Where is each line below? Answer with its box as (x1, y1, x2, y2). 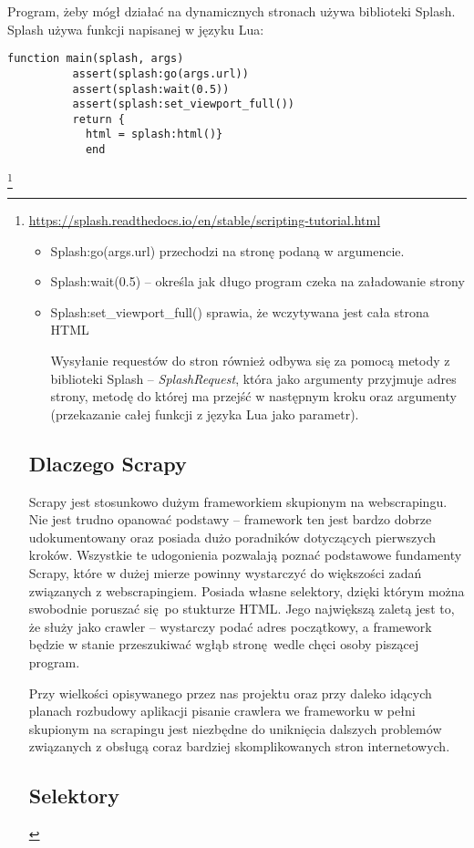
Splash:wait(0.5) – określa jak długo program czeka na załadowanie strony (50, 272, 465, 291)
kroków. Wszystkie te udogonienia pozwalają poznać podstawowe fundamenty (28, 545, 462, 564)
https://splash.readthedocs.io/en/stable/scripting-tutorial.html (28, 211, 381, 230)
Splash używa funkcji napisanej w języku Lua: (7, 19, 264, 38)
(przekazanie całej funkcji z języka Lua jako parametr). (50, 404, 359, 423)
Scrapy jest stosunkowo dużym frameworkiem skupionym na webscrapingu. (28, 491, 448, 511)
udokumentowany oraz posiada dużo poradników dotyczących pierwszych (28, 527, 437, 546)
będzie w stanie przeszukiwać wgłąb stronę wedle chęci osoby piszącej (28, 635, 419, 654)
